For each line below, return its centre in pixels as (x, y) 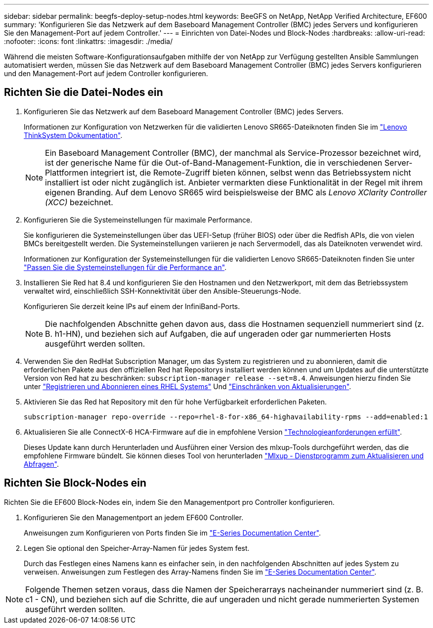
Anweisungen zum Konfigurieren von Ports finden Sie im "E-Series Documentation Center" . (173, 533)
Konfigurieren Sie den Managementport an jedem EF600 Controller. (134, 517)
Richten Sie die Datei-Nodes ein (84, 92)
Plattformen (67, 172)
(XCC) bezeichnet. (79, 202)
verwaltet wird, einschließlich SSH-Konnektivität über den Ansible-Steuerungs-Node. (162, 291)
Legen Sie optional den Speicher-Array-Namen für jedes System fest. (137, 548)
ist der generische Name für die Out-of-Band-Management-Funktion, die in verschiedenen (214, 162)
